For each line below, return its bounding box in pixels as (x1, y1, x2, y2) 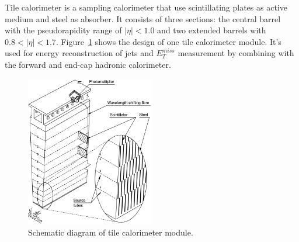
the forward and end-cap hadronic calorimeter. (5, 58, 171, 70)
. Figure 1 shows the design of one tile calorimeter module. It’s (55, 35, 281, 47)
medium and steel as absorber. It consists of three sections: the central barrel (5, 12, 281, 25)
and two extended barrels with (157, 24, 266, 36)
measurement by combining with (178, 47, 294, 59)
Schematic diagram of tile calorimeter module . (28, 226, 193, 238)
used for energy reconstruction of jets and (5, 47, 154, 59)
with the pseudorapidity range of (5, 24, 122, 36)
